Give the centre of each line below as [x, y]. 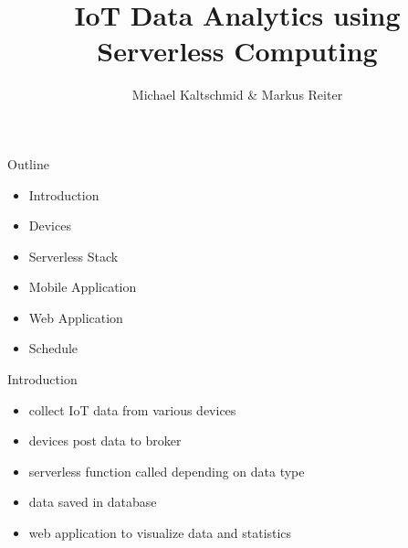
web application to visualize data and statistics [160, 533]
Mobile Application [83, 287]
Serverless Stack [73, 256]
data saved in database [93, 502]
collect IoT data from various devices [132, 409]
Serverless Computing [237, 51]
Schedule [53, 348]
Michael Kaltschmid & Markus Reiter [237, 95]
